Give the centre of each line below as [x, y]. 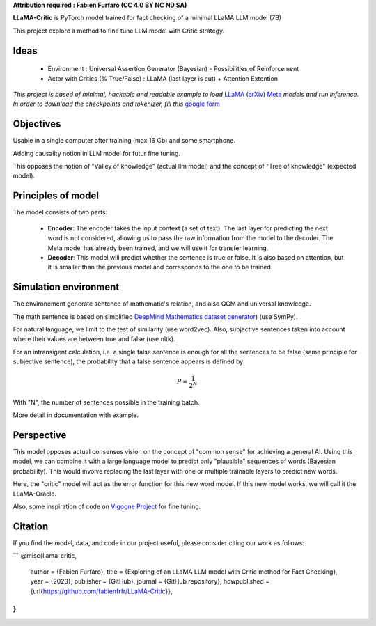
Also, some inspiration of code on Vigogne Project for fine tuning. [107, 507]
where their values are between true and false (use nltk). [94, 339]
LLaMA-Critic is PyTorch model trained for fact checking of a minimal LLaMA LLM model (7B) [147, 18]
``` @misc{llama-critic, [45, 556]
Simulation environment [66, 287]
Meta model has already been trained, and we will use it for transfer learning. [158, 248]
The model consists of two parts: [60, 212]
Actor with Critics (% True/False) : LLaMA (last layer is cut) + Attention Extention [163, 78]
